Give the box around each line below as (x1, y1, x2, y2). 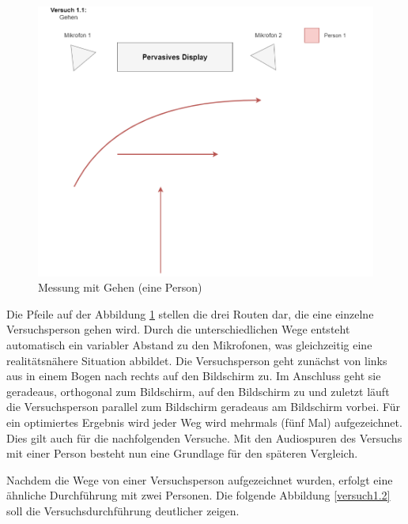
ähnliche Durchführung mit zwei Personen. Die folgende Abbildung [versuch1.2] (6, 487, 391, 503)
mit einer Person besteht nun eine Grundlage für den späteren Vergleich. (6, 445, 358, 462)
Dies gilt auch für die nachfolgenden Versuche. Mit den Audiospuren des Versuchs (6, 429, 402, 446)
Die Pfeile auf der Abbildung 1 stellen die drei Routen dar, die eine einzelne (6, 305, 374, 322)
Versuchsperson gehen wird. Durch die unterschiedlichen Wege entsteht (6, 321, 350, 337)
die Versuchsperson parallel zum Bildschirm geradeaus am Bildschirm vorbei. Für (6, 398, 401, 415)
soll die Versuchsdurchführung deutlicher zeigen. (6, 502, 240, 518)
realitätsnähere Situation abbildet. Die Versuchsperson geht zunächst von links (6, 352, 387, 368)
